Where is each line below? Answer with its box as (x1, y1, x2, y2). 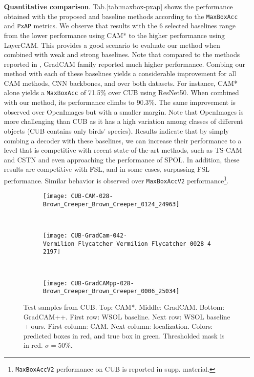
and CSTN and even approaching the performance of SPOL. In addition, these (4, 154, 240, 164)
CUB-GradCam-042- (71, 232, 127, 239)
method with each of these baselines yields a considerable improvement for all (4, 68, 236, 79)
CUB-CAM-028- (71, 193, 113, 200)
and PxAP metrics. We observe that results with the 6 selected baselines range (4, 20, 236, 31)
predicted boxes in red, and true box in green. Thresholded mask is (23, 330, 225, 340)
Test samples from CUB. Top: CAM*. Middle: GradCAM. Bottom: (23, 301, 225, 312)
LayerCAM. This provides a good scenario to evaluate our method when (4, 40, 220, 50)
